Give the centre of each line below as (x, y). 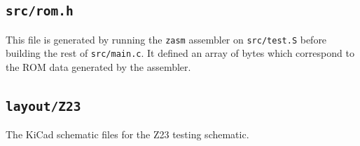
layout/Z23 (43, 107)
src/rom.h (40, 11)
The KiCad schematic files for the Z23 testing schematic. (127, 134)
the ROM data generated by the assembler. (98, 67)
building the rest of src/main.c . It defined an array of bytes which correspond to (180, 53)
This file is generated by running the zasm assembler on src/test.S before (166, 39)
